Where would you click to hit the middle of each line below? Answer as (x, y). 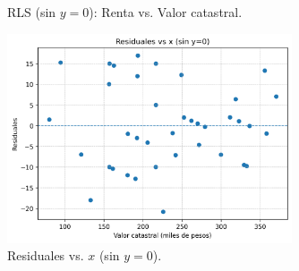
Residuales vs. (46, 255)
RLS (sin (32, 12)
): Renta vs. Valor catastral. (166, 12)
